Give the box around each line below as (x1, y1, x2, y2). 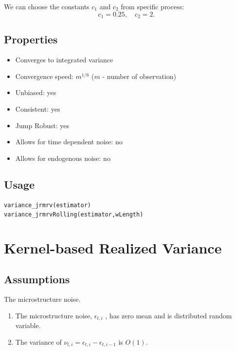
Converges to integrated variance (15, 55, 113, 65)
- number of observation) (102, 71, 176, 81)
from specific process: (121, 1, 184, 11)
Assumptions (4, 271, 70, 286)
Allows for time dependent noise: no (15, 136, 123, 147)
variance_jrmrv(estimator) (4, 201, 91, 209)
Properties (4, 32, 58, 47)
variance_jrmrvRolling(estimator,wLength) (4, 211, 144, 218)
